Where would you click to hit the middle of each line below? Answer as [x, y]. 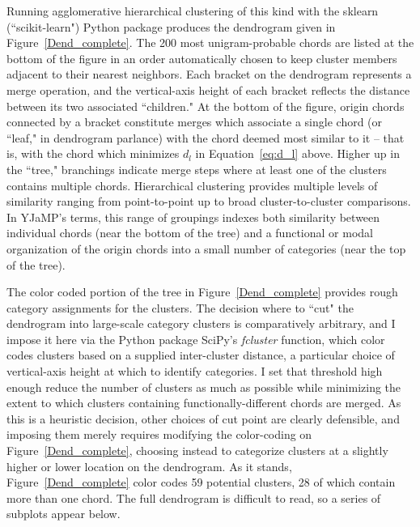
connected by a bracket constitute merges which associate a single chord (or [195, 122]
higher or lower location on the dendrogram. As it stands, [149, 466]
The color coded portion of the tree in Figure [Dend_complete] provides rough [202, 292]
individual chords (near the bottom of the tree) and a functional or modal [190, 233]
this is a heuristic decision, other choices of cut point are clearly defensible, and [203, 418]
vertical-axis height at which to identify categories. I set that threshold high [195, 371]
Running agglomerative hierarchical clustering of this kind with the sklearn [193, 11]
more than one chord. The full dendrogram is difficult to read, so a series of [194, 497]
